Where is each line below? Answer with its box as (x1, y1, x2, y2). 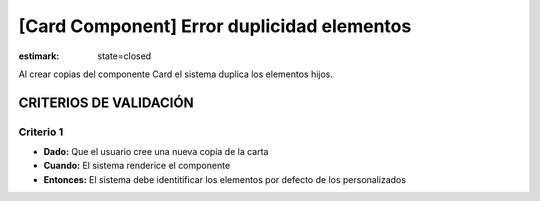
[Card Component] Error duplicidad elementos (18, 15, 412, 37)
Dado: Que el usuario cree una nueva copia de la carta (43, 146, 269, 158)
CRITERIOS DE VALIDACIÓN (18, 94, 194, 111)
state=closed (97, 50, 152, 62)
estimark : (18, 50, 60, 62)
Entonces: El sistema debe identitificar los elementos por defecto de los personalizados (43, 173, 407, 185)
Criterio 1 (18, 125, 64, 139)
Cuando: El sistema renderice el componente (43, 160, 231, 172)
